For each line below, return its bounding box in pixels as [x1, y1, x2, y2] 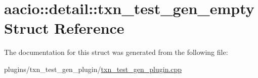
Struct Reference [4, 18, 124, 38]
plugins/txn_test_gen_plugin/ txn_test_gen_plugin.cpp [4, 63, 182, 74]
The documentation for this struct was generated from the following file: [4, 47, 228, 57]
